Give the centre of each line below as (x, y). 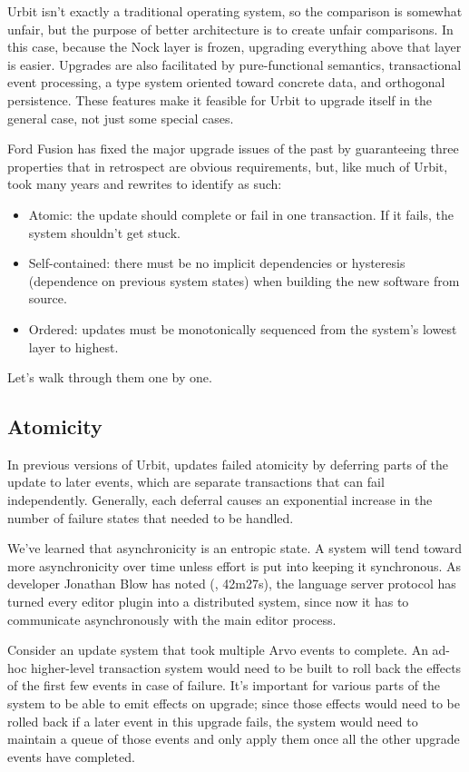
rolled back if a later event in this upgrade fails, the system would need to (213, 721)
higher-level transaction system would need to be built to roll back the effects (246, 667)
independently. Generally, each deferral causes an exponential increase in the (220, 500)
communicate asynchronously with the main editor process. (172, 619)
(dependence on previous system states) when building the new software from (244, 280)
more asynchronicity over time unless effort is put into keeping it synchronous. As (234, 565)
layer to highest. (73, 346)
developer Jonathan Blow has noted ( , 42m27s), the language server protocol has (232, 584)
